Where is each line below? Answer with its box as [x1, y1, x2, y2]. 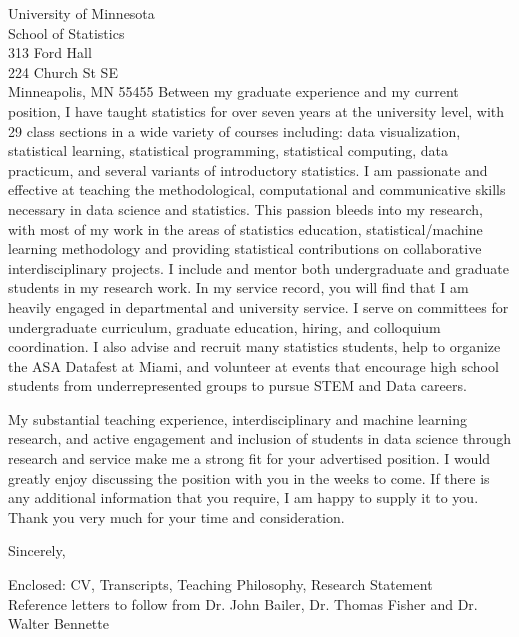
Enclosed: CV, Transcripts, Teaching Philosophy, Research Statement [8, 574, 433, 595]
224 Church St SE [8, 61, 118, 82]
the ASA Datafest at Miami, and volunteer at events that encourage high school [8, 355, 499, 376]
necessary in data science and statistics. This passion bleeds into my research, [8, 198, 483, 219]
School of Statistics [8, 22, 125, 43]
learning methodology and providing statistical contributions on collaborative [8, 238, 482, 259]
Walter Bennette [8, 613, 109, 634]
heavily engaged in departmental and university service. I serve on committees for [8, 296, 509, 317]
